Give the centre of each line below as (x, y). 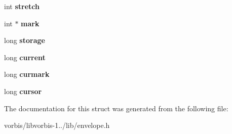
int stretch (22, 6)
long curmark (27, 74)
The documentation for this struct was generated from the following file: (116, 108)
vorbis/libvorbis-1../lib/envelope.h (57, 125)
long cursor (23, 91)
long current (25, 57)
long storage (25, 40)
